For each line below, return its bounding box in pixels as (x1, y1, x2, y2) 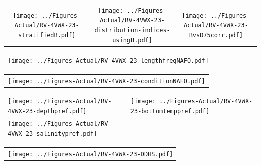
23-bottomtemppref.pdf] (130, 108, 210, 115)
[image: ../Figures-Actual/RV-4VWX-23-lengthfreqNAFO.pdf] (8, 57, 209, 64)
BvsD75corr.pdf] (189, 31, 243, 39)
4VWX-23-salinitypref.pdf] (8, 130, 97, 137)
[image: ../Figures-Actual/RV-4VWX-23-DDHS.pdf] (8, 150, 173, 158)
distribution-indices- (94, 27, 170, 34)
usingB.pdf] (112, 36, 152, 44)
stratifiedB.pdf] (18, 31, 76, 39)
